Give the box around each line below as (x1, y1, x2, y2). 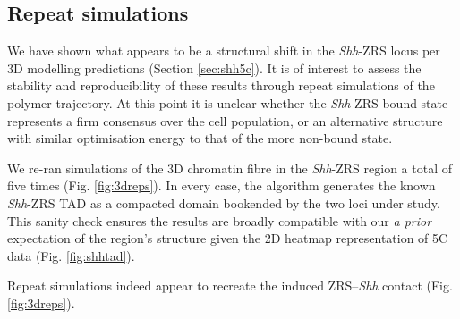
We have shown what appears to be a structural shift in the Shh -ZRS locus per (7, 41, 440, 60)
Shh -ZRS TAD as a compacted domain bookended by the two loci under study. (7, 193, 440, 212)
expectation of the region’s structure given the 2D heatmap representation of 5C (7, 229, 448, 248)
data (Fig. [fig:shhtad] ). (7, 246, 135, 264)
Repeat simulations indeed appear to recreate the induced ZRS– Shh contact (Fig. (7, 276, 453, 295)
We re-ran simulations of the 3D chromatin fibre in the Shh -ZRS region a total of (7, 158, 452, 177)
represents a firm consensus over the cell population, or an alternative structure (7, 111, 443, 130)
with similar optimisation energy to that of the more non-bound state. (7, 129, 393, 147)
